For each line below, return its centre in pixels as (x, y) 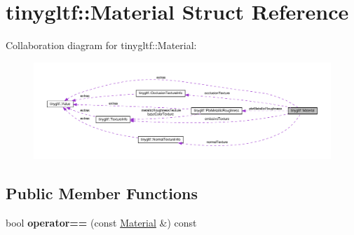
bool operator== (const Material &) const (101, 223)
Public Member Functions (102, 193)
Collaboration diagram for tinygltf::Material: (101, 45)
